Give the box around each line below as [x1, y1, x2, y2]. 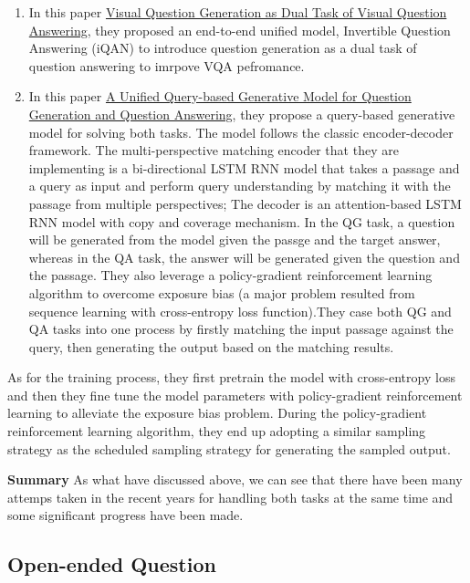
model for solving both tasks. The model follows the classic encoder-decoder [28, 122, 454, 141]
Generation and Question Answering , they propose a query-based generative [28, 104, 455, 123]
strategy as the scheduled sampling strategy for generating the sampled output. [7, 439, 451, 458]
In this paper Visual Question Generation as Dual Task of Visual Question [28, 3, 447, 21]
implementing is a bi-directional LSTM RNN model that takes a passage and [28, 158, 460, 177]
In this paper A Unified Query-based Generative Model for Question [28, 87, 412, 106]
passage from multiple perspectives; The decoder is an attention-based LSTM [28, 193, 462, 213]
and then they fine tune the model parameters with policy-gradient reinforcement [7, 385, 463, 404]
